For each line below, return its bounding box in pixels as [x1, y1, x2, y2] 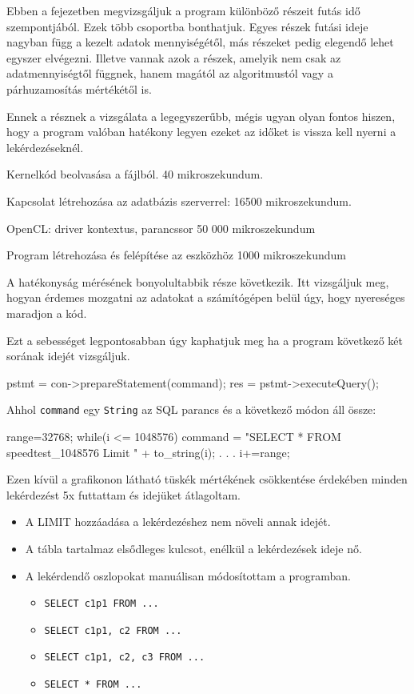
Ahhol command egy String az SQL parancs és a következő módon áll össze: [6, 401, 376, 418]
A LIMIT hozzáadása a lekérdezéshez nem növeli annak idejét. [25, 513, 331, 530]
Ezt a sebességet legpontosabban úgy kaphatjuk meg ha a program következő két [6, 331, 403, 348]
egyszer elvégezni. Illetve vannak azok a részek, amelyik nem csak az [6, 49, 341, 66]
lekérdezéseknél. [6, 138, 84, 155]
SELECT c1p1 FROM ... [44, 598, 159, 610]
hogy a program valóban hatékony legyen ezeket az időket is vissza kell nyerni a [6, 123, 396, 140]
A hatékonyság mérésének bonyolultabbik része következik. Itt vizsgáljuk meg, [6, 273, 389, 290]
